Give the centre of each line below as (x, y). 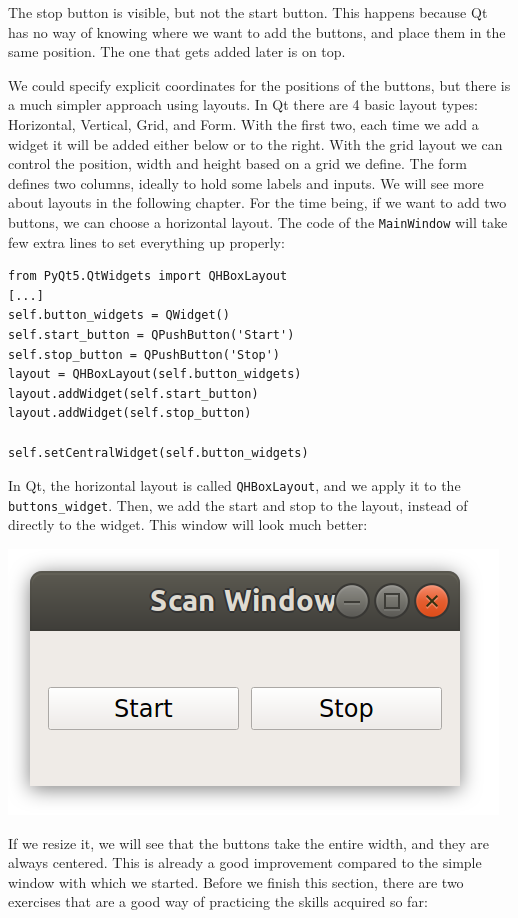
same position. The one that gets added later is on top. (177, 51)
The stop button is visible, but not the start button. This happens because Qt (248, 12)
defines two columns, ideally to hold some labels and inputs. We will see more (246, 182)
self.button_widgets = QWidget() (119, 315)
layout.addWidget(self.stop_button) (130, 413)
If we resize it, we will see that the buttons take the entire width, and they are (248, 842)
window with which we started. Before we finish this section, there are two (236, 881)
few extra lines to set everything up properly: (146, 241)
